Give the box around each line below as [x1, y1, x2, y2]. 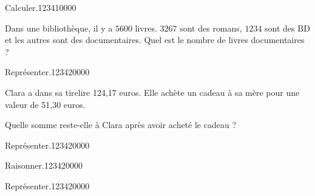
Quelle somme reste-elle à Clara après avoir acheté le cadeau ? [5, 118, 237, 131]
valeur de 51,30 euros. [5, 98, 86, 110]
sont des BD [265, 21, 310, 34]
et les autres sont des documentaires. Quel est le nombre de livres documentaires [5, 33, 305, 46]
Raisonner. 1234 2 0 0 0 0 [5, 159, 83, 172]
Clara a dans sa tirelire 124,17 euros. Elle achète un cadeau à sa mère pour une [5, 86, 300, 98]
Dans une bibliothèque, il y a [5, 21, 113, 34]
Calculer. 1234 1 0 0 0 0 [5, 1, 76, 13]
